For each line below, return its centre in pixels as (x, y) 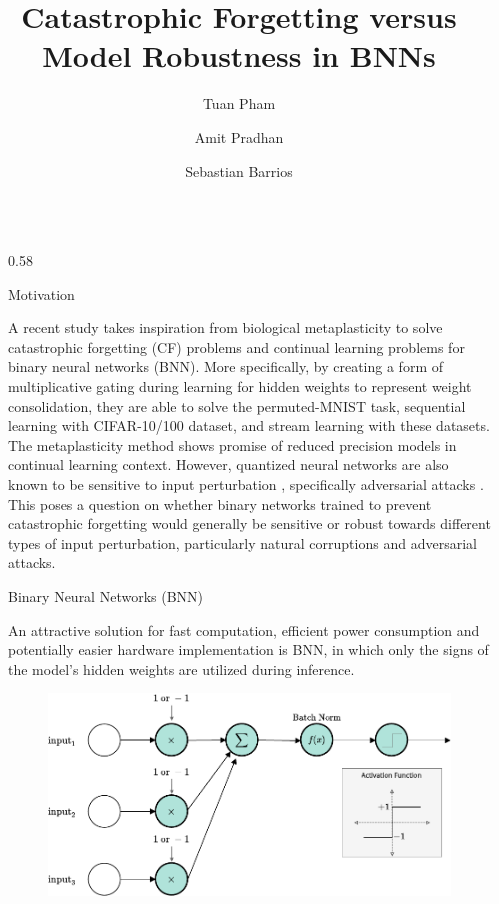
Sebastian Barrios (239, 170)
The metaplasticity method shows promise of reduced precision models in (232, 444)
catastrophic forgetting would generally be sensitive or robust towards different (249, 523)
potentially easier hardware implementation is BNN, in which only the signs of (248, 649)
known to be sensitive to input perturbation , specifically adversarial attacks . (246, 484)
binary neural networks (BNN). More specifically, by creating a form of (225, 366)
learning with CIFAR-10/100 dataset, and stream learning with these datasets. (249, 425)
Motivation (41, 293)
